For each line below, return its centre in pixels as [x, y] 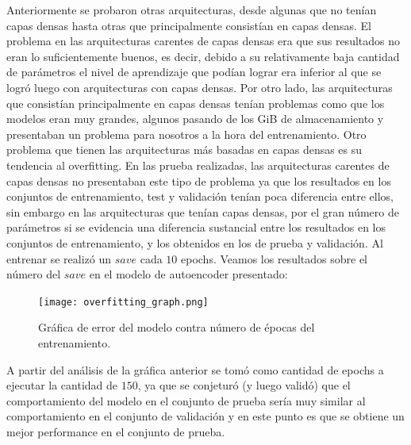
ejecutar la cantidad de [62, 385]
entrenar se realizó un [59, 258]
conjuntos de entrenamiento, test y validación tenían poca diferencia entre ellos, [200, 196]
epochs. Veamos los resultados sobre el [274, 258]
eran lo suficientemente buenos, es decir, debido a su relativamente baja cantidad [203, 56]
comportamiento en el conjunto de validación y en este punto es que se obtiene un [205, 416]
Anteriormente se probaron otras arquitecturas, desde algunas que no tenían [192, 10]
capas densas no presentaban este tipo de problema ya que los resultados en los [199, 180]
